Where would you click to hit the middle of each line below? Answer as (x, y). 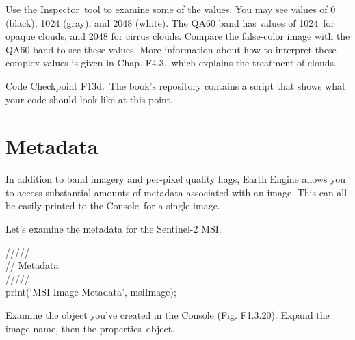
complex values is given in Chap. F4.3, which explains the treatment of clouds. (171, 63)
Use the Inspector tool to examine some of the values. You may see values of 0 (171, 9)
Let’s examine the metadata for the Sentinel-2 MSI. (114, 229)
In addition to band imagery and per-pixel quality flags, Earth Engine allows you (175, 179)
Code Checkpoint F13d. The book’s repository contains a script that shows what (176, 85)
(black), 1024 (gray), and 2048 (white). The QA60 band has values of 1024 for (170, 22)
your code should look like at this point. (89, 99)
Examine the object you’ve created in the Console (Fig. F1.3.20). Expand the (168, 315)
